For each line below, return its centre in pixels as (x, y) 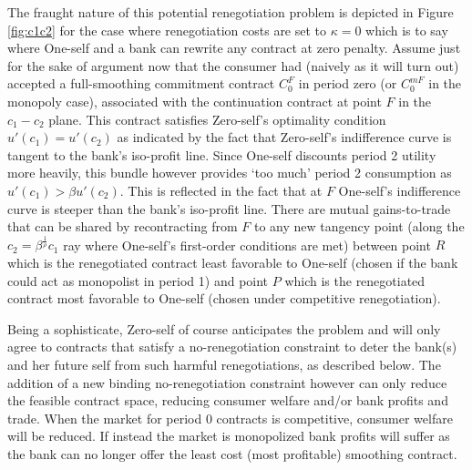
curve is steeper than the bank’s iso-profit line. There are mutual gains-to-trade (229, 208)
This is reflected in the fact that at (225, 190)
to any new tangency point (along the (359, 226)
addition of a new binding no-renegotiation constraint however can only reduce (227, 382)
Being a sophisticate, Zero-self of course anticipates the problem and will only (224, 328)
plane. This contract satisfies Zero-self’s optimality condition (217, 119)
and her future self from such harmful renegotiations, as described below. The (224, 365)
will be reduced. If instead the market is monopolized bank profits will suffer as (229, 436)
